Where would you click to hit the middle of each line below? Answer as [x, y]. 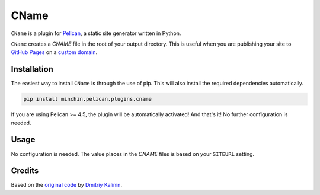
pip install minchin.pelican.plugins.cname [88, 99]
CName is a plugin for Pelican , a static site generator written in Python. [96, 33]
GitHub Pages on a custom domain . [54, 52]
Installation [32, 69]
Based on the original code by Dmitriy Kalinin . [67, 185]
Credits [25, 171]
